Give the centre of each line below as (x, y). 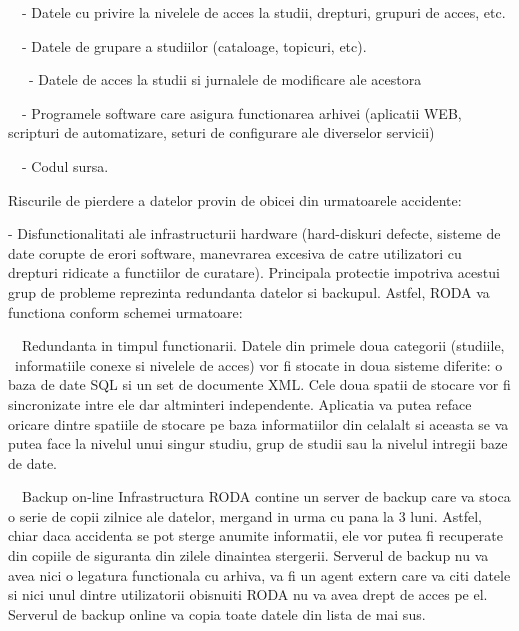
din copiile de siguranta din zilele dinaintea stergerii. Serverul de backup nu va (248, 555)
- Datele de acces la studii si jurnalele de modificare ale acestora (225, 79)
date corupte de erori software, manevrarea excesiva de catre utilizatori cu (235, 252)
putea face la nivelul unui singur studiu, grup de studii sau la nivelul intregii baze (258, 443)
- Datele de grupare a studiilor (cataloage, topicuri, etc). (194, 45)
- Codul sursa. (65, 165)
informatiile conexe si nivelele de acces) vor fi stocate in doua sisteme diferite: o (258, 364)
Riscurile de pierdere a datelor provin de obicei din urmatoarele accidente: (235, 199)
